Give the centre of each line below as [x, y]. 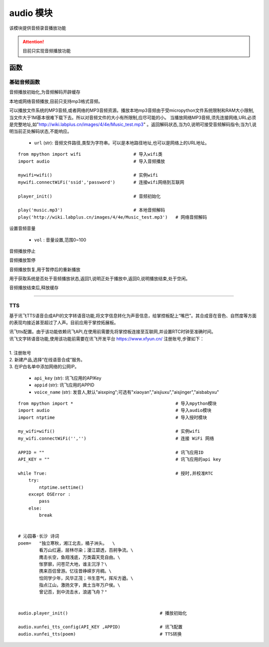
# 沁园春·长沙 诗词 [39, 536]
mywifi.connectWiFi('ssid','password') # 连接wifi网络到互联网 [101, 182]
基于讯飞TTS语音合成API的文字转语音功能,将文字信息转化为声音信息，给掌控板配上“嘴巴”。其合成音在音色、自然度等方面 [133, 316]
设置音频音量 [22, 228]
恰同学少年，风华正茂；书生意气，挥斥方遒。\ [86, 578]
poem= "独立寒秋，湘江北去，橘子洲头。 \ [67, 543]
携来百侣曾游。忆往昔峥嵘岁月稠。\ [75, 571]
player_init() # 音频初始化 [89, 196]
